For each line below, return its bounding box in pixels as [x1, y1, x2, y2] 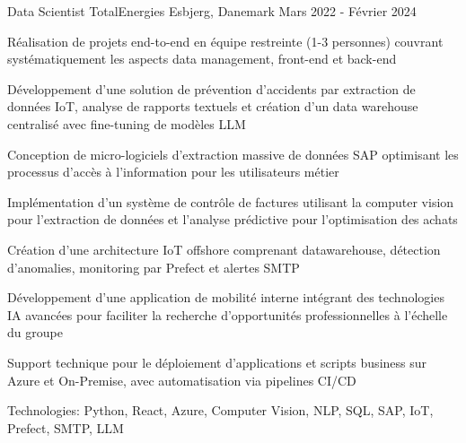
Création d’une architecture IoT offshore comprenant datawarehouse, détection [7, 239, 441, 258]
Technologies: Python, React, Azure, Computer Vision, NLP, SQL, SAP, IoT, [7, 401, 434, 420]
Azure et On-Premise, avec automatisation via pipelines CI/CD [7, 370, 356, 389]
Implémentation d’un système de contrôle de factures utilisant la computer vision [7, 192, 454, 211]
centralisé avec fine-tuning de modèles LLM [7, 114, 246, 133]
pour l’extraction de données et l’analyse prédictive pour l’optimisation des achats [7, 210, 458, 229]
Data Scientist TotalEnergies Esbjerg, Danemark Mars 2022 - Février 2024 [7, 2, 417, 20]
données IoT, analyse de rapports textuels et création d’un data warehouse [7, 97, 418, 116]
